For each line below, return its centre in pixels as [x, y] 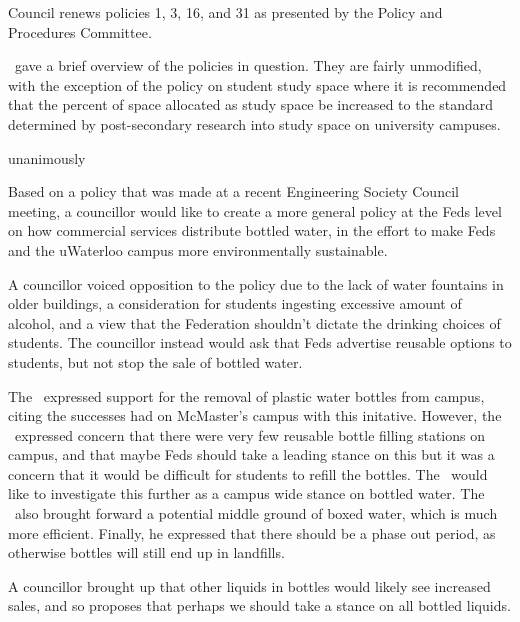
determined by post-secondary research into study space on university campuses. [254, 123]
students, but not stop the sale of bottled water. [155, 361]
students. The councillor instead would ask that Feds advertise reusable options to [260, 342]
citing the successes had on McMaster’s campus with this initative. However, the [255, 415]
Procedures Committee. [80, 31]
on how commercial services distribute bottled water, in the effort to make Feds [252, 230]
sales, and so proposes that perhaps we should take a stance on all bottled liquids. [259, 605]
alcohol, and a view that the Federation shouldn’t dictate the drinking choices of [254, 322]
